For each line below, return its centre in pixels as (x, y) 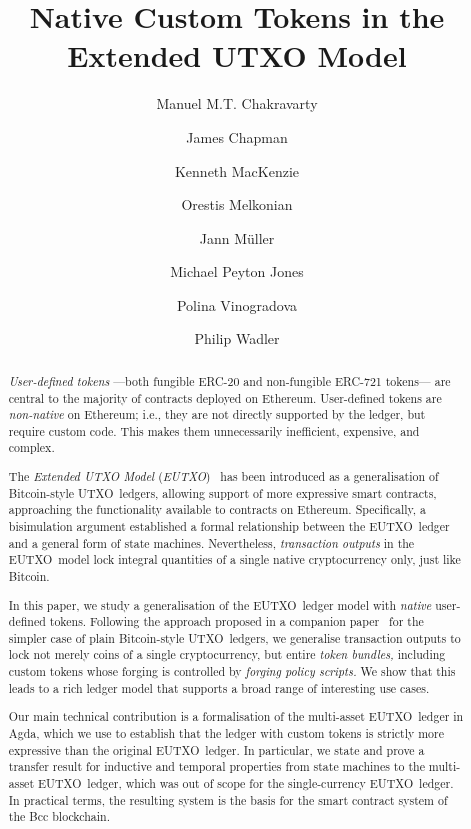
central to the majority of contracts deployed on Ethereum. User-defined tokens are (225, 397)
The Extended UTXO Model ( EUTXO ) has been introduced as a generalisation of (223, 476)
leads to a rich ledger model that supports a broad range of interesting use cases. (219, 687)
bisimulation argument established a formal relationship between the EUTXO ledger (229, 526)
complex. (31, 447)
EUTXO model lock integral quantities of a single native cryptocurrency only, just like (234, 559)
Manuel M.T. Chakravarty (237, 103)
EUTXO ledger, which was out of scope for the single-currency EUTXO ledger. (245, 782)
